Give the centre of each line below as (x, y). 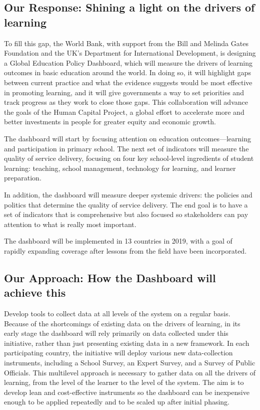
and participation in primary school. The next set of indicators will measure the (126, 148)
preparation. (23, 178)
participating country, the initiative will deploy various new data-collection (118, 353)
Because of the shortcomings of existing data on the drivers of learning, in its (122, 323)
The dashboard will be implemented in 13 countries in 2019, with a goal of (118, 241)
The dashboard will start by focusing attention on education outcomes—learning (127, 138)
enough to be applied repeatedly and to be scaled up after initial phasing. (117, 402)
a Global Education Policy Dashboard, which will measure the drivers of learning (128, 62)
